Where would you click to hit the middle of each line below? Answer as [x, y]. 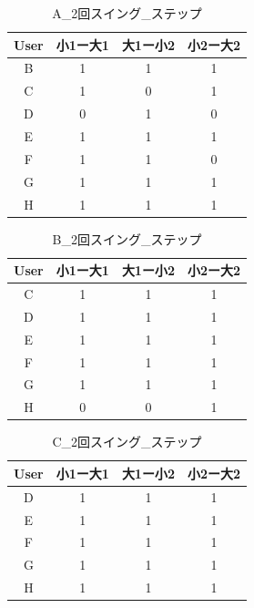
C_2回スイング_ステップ [127, 442]
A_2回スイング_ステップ [127, 13]
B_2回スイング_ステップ [127, 238]
